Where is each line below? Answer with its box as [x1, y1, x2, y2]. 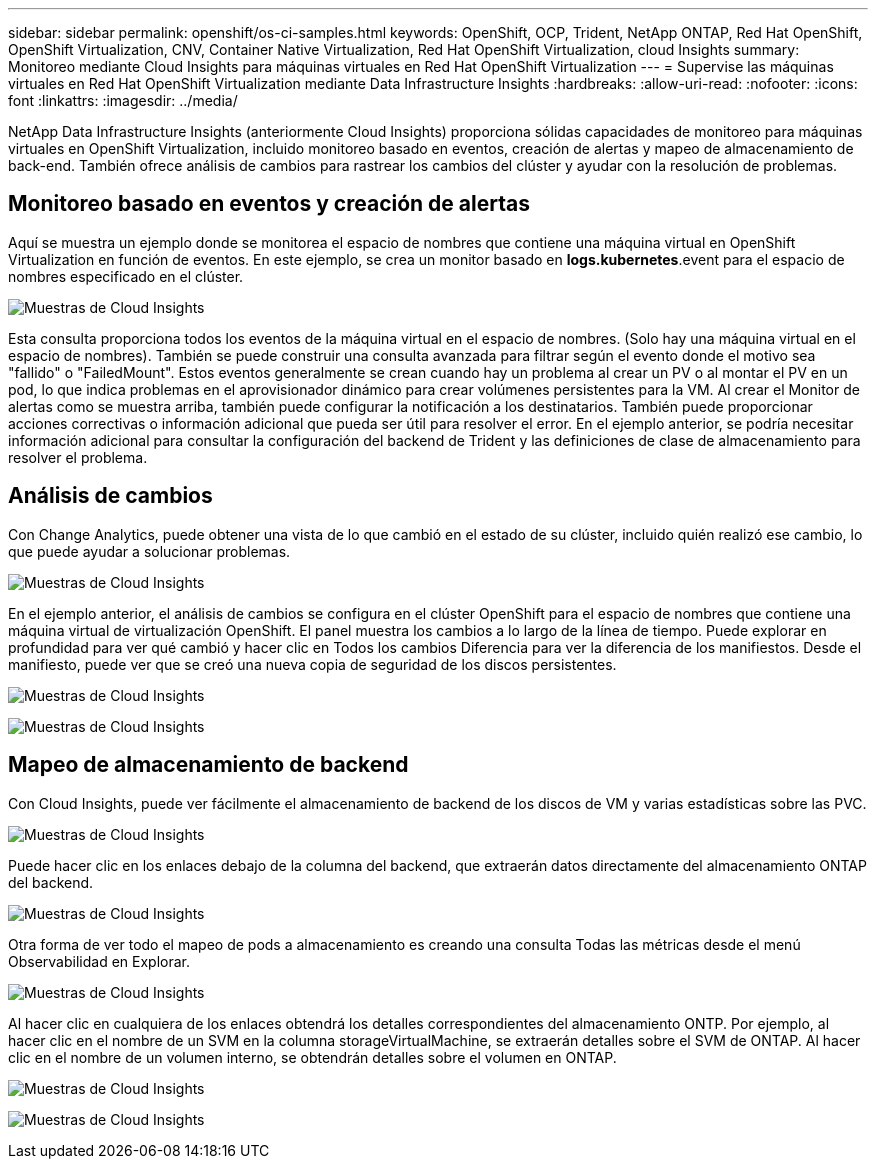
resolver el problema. [8, 448, 148, 466]
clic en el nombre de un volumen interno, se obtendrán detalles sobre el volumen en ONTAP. [8, 1048, 617, 1066]
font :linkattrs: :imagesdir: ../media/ [8, 92, 238, 109]
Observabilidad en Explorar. [8, 952, 191, 970]
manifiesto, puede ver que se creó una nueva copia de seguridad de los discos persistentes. [8, 655, 617, 673]
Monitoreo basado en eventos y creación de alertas [8, 191, 530, 217]
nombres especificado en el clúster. [8, 267, 244, 285]
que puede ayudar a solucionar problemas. [8, 542, 291, 560]
